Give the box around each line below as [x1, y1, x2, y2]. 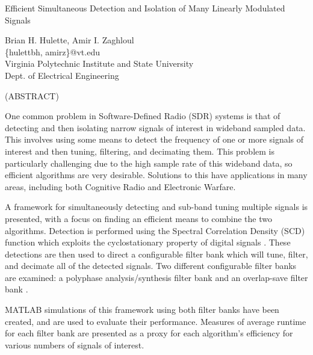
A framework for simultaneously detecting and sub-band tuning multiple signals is [5, 200, 308, 213]
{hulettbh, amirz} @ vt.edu [5, 45, 100, 58]
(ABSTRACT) [5, 89, 59, 102]
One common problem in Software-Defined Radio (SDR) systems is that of [5, 110, 280, 122]
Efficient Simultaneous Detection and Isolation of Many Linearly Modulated [5, 2, 285, 14]
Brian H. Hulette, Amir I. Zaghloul [5, 34, 134, 46]
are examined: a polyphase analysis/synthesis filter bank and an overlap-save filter [5, 271, 308, 283]
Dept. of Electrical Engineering [5, 69, 119, 81]
